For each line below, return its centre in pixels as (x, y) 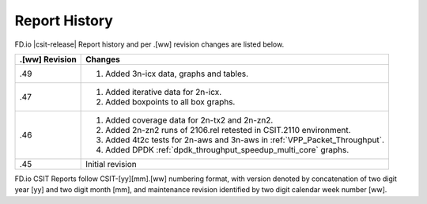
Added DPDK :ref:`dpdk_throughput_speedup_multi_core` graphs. (227, 149)
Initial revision (111, 164)
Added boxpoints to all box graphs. (170, 101)
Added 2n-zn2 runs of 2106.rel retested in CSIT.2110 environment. (228, 130)
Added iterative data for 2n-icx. (164, 92)
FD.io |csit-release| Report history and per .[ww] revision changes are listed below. (149, 44)
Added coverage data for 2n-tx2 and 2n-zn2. (189, 120)
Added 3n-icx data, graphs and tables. (177, 74)
